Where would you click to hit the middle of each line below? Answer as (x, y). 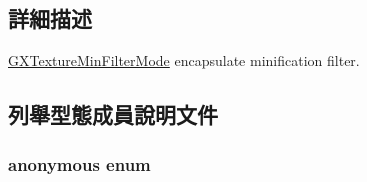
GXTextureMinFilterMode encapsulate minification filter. (184, 60)
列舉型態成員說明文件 (113, 114)
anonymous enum (79, 163)
